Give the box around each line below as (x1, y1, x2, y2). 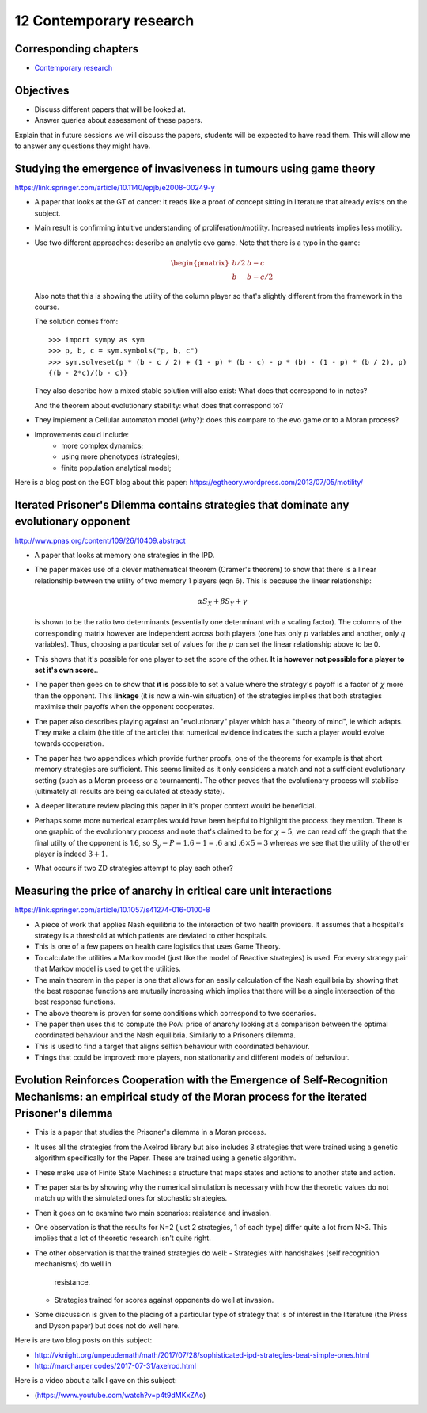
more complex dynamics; (61, 441, 144, 450)
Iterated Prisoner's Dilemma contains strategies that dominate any (14, 498, 350, 511)
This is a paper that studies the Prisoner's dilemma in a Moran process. (34, 1128, 266, 1137)
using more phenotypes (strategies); (61, 452, 180, 461)
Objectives (14, 83, 70, 97)
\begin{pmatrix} (171, 258, 229, 267)
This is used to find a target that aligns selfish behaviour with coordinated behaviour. (34, 1041, 310, 1051)
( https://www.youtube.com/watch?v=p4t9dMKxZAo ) (34, 1390, 206, 1400)
